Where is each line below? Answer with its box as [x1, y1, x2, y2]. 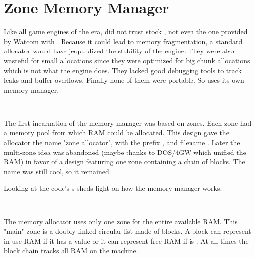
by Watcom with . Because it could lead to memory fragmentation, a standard [4, 36, 243, 46]
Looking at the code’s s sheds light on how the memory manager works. [4, 183, 222, 193]
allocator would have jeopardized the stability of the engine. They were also [4, 46, 234, 56]
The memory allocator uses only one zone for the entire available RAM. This [4, 216, 238, 226]
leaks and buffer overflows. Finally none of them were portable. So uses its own [4, 75, 244, 85]
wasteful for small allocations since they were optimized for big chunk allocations [4, 55, 250, 65]
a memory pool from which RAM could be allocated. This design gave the [4, 127, 229, 138]
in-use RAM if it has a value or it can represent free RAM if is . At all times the [4, 235, 249, 246]
